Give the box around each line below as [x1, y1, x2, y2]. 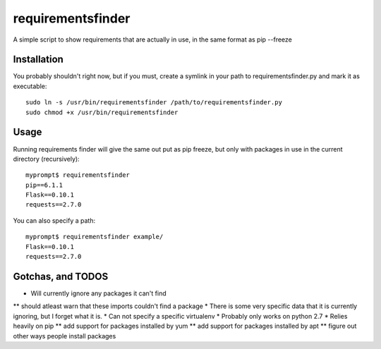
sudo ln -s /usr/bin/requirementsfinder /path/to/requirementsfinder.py [25, 99, 282, 106]
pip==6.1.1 [25, 180, 64, 189]
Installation [13, 54, 64, 66]
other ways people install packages [13, 331, 116, 340]
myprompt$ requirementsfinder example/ [25, 233, 164, 241]
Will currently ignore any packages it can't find [30, 289, 167, 298]
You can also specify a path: [13, 216, 95, 225]
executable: [13, 82, 47, 90]
